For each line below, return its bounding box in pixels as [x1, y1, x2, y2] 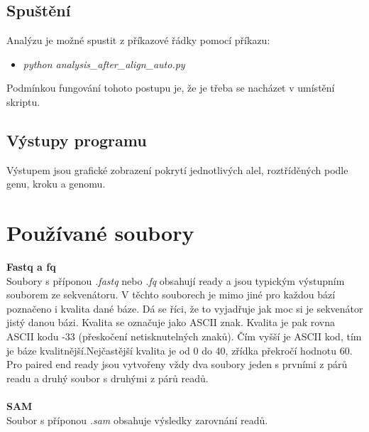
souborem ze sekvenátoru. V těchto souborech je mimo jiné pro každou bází [6, 287, 336, 302]
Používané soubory [6, 218, 194, 247]
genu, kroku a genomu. [6, 176, 106, 191]
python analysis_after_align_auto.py [23, 56, 185, 71]
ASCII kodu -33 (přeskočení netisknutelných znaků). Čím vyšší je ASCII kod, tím [6, 329, 362, 344]
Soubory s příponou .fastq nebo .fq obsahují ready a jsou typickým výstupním [6, 273, 345, 288]
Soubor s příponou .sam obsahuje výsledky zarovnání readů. [6, 412, 268, 427]
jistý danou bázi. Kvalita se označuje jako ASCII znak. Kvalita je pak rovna [6, 315, 335, 330]
